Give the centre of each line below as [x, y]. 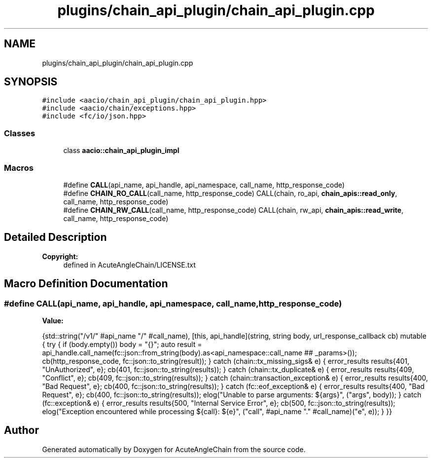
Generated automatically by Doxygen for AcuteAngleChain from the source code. [174, 449]
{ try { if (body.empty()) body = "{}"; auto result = [122, 344]
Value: [53, 321]
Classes [20, 133]
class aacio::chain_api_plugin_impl [121, 151]
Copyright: [60, 256]
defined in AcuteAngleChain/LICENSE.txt [129, 265]
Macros [19, 168]
